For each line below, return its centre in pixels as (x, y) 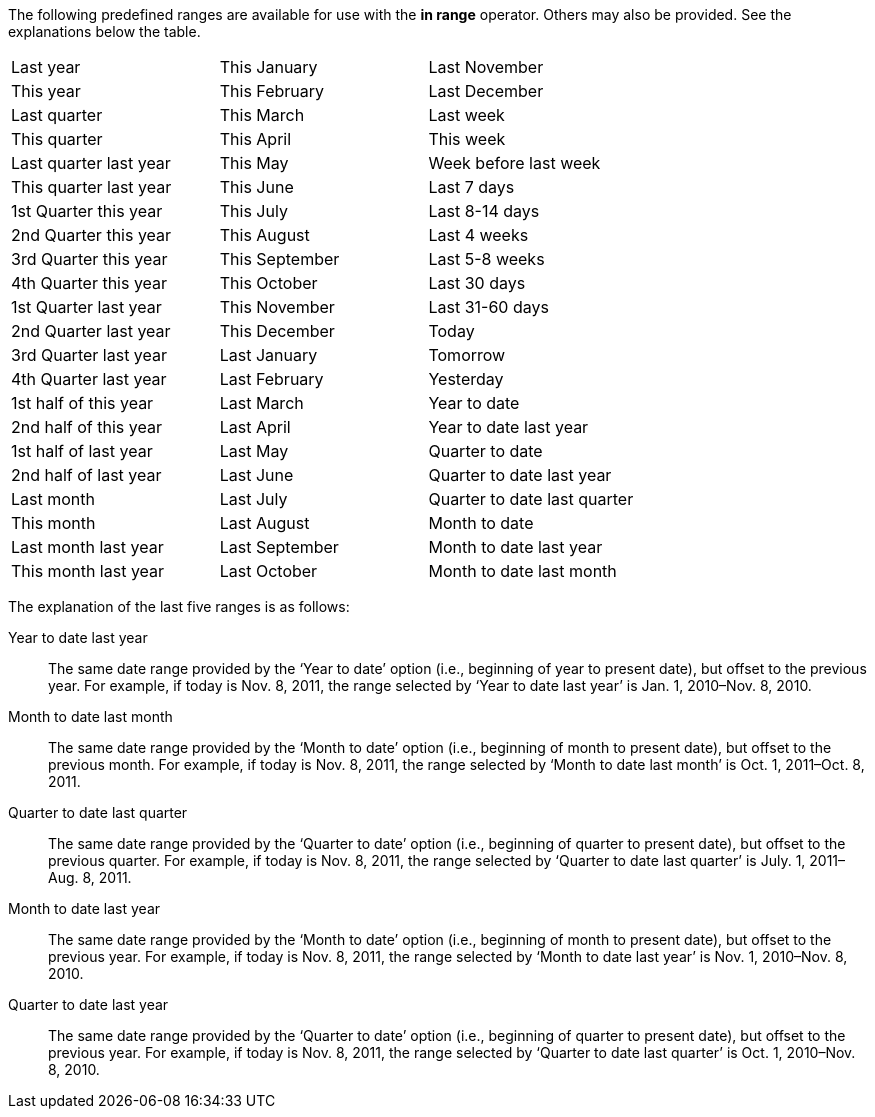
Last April (255, 427)
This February (271, 91)
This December (277, 331)
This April (255, 139)
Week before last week (514, 163)
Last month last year (87, 547)
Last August (264, 523)
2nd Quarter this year (91, 235)
